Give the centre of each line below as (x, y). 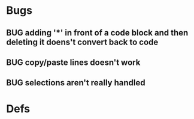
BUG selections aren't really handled (76, 83)
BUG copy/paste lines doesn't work (73, 62)
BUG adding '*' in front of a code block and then (97, 33)
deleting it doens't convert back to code (82, 42)
